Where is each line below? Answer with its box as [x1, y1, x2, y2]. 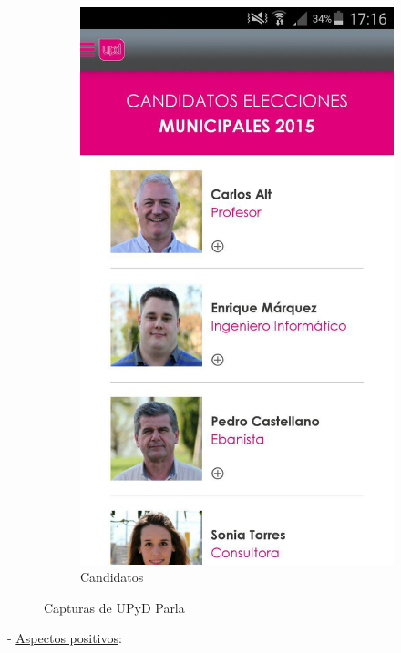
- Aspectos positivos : [7, 628, 122, 648]
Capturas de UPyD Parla [44, 597, 185, 617]
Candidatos [80, 567, 144, 587]
